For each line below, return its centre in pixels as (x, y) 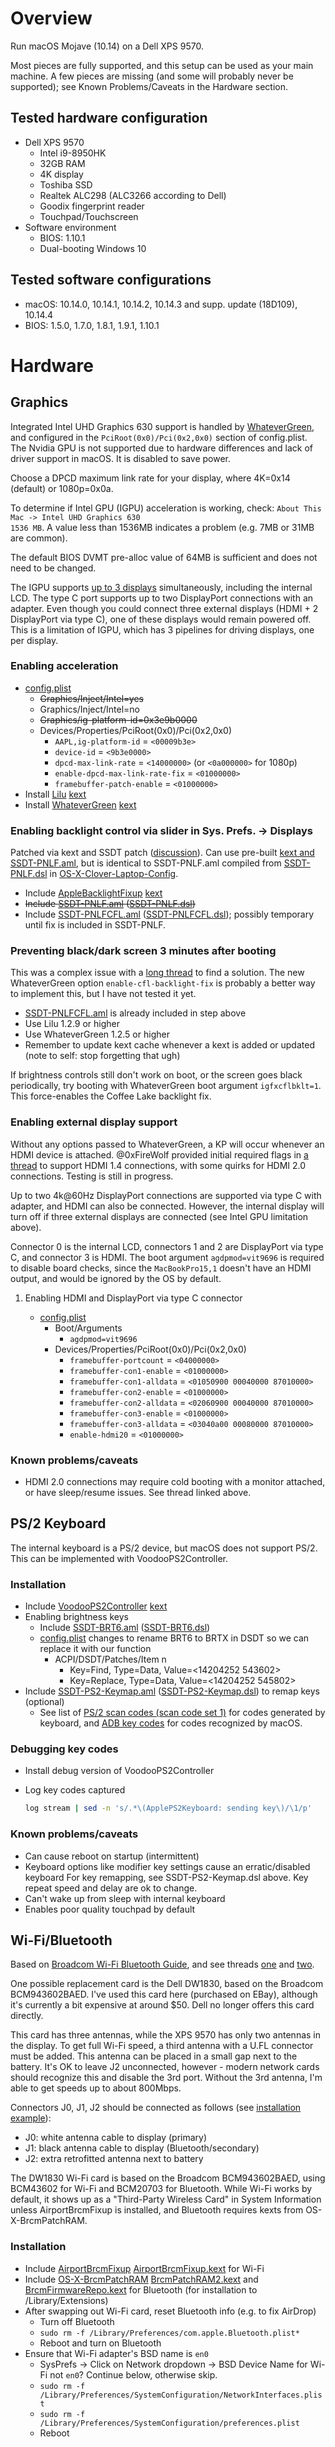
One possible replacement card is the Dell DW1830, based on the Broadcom (167, 1984)
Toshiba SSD (66, 184)
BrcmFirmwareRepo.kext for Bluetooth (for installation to (141, 2289)
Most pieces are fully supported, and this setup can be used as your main (162, 65)
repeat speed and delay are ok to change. (111, 1888)
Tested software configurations (111, 280)
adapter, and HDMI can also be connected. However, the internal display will (167, 1206)
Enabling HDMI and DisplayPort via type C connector (133, 1298)
